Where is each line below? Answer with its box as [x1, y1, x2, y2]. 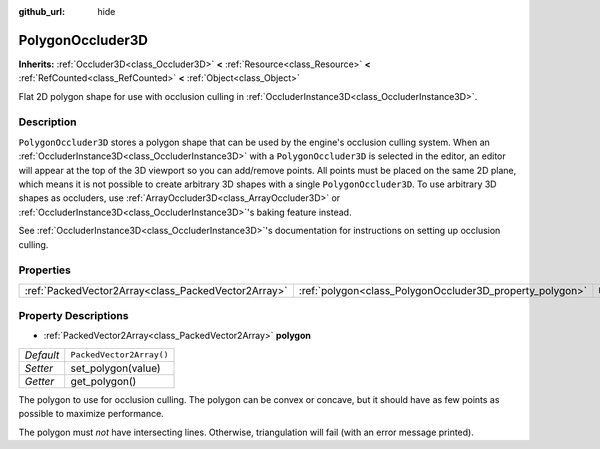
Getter [24, 374, 55, 388]
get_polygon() [70, 374, 137, 388]
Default [24, 348, 60, 362]
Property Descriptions [18, 309, 129, 323]
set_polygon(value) [70, 361, 161, 375]
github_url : [18, 6, 65, 17]
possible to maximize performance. [18, 408, 164, 420]
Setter [24, 361, 54, 375]
